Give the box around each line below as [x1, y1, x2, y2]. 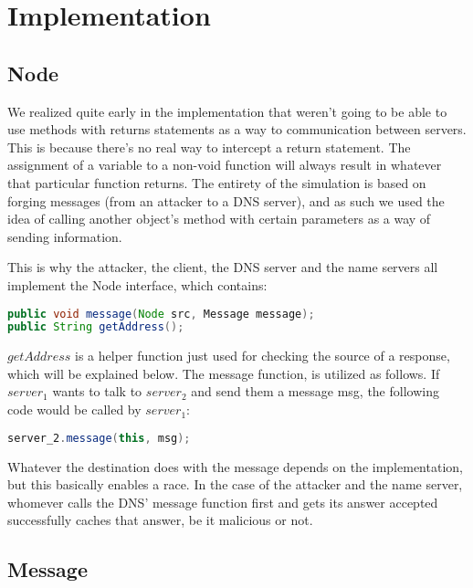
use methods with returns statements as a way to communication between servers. [7, 120, 467, 139]
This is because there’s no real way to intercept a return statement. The [7, 137, 411, 156]
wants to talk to [52, 382, 142, 401]
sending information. [7, 226, 122, 246]
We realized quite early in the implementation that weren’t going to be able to [7, 101, 447, 121]
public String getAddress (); [7, 320, 184, 334]
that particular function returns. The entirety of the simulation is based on [7, 173, 426, 192]
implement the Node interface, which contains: [7, 275, 268, 294]
